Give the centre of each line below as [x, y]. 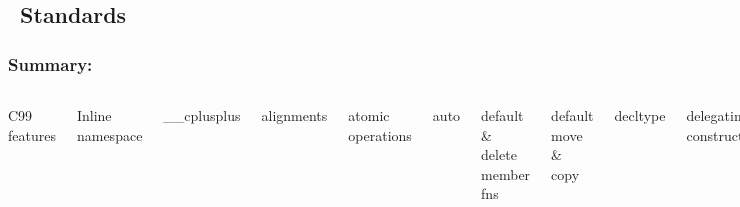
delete [499, 154]
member [506, 173]
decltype [640, 115]
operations [380, 134]
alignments [294, 115]
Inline [94, 115]
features [32, 134]
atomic [369, 115]
